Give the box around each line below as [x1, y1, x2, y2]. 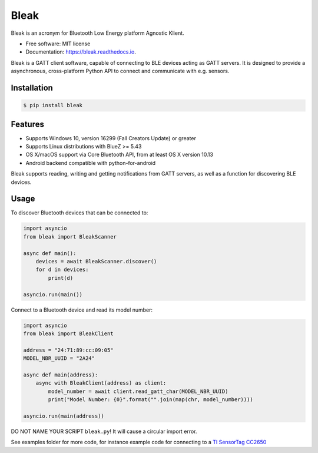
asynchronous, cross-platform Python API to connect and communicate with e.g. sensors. [11, 68, 230, 75]
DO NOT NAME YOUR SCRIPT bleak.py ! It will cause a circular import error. [11, 428, 197, 435]
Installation [11, 82, 53, 92]
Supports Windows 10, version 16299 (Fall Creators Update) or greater [25, 134, 197, 141]
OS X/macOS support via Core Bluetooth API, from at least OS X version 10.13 [25, 151, 213, 158]
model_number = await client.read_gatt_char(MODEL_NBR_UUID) [48, 388, 228, 395]
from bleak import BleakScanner [23, 233, 117, 240]
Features [11, 119, 44, 129]
